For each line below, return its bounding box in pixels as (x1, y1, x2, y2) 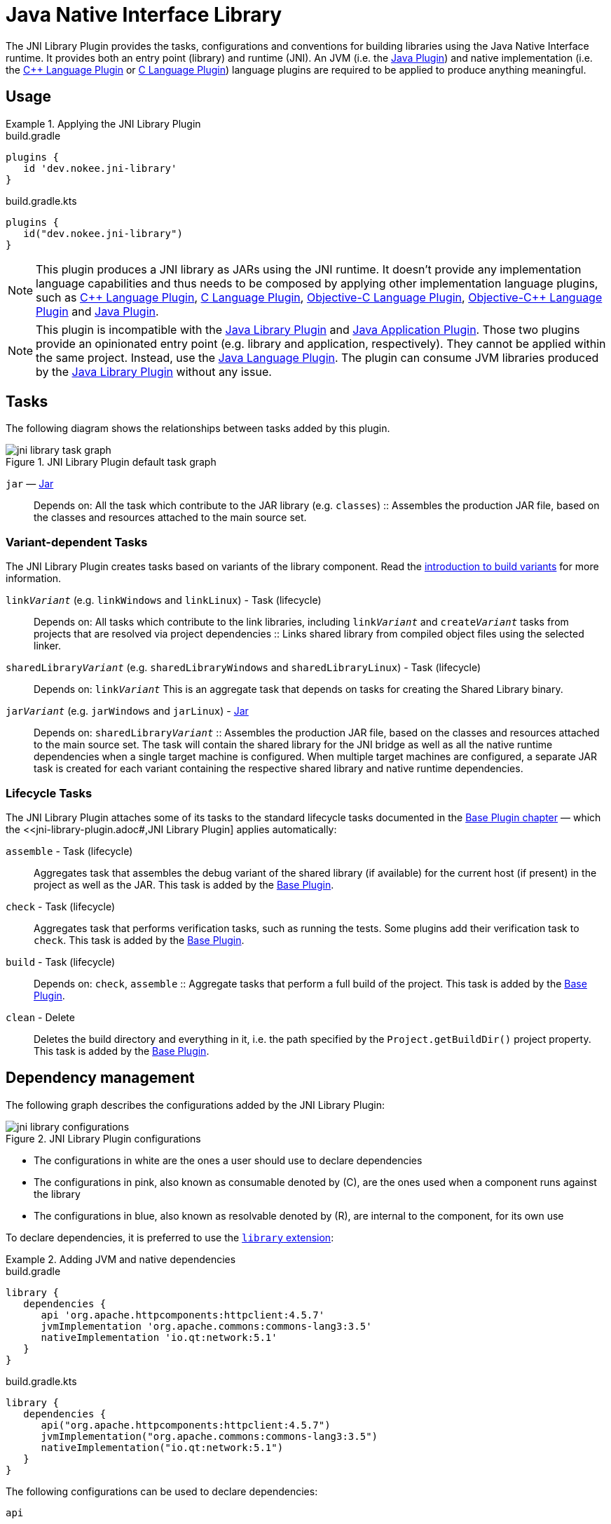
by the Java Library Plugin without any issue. (36, 364, 272, 379)
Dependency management (6, 1069, 195, 1087)
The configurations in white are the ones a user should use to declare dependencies (34, 1154, 423, 1166)
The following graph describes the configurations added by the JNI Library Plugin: (6, 1098, 385, 1111)
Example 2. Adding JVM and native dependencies (6, 1253, 236, 1265)
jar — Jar (6, 478, 54, 490)
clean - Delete (6, 1011, 75, 1023)
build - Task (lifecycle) (6, 955, 115, 968)
